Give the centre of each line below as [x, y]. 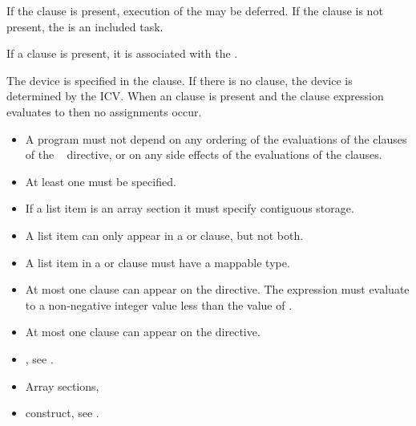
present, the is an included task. [85, 26]
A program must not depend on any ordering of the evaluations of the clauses [216, 138]
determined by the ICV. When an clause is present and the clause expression [195, 96]
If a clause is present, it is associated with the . [122, 53]
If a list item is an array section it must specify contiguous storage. [190, 208]
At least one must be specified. [101, 181]
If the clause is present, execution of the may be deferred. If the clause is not [195, 10]
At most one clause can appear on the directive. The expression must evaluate [217, 289]
